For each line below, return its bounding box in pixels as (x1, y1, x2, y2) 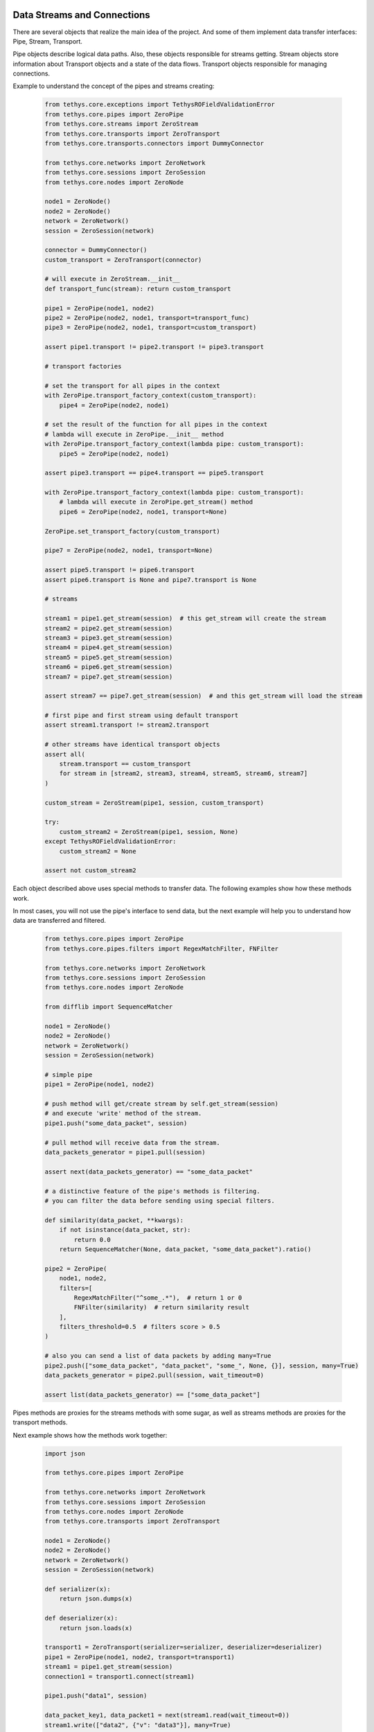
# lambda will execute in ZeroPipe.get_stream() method (59, 498, 253, 506)
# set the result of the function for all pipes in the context (44, 421, 268, 429)
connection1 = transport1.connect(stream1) (44, 1672, 195, 1680)
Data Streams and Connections (12, 9, 150, 21)
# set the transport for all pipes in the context (44, 382, 221, 389)
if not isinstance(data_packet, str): (59, 1226, 191, 1234)
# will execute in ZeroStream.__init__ (44, 275, 180, 283)
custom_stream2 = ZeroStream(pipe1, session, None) (59, 828, 239, 836)
